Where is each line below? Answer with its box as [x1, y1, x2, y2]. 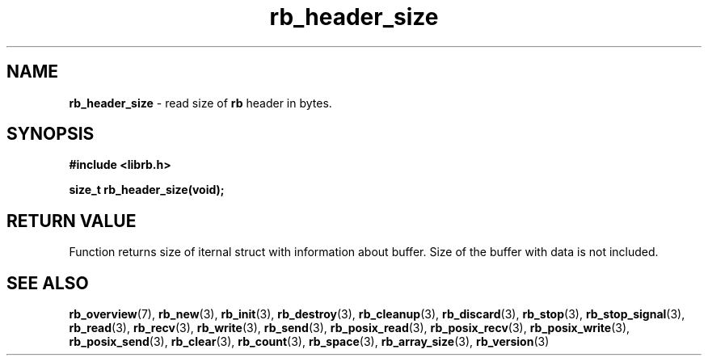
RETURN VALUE [6, 210, 137, 231]
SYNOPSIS [6, 124, 95, 145]
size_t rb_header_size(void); [69, 183, 225, 197]
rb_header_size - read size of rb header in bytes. [69, 95, 332, 110]
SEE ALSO [6, 272, 89, 293]
